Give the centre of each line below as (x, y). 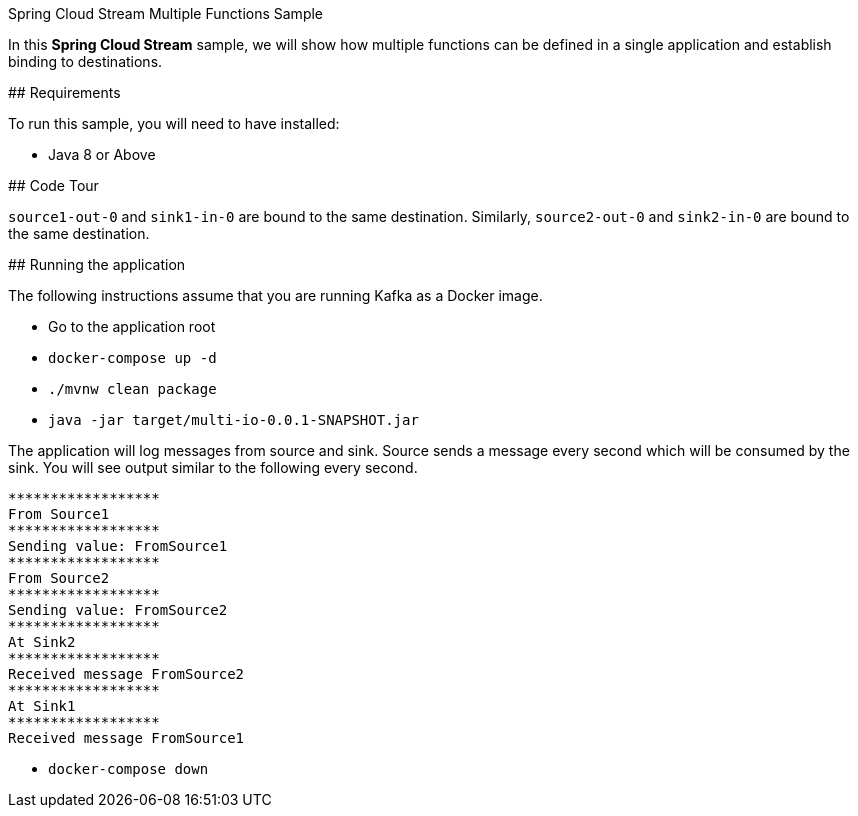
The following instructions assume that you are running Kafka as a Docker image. (275, 295)
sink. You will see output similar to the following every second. (213, 467)
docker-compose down (128, 769)
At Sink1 (42, 706)
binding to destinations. (85, 61)
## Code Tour (53, 185)
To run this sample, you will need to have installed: (174, 123)
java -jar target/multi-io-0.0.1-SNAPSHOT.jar (233, 420)
